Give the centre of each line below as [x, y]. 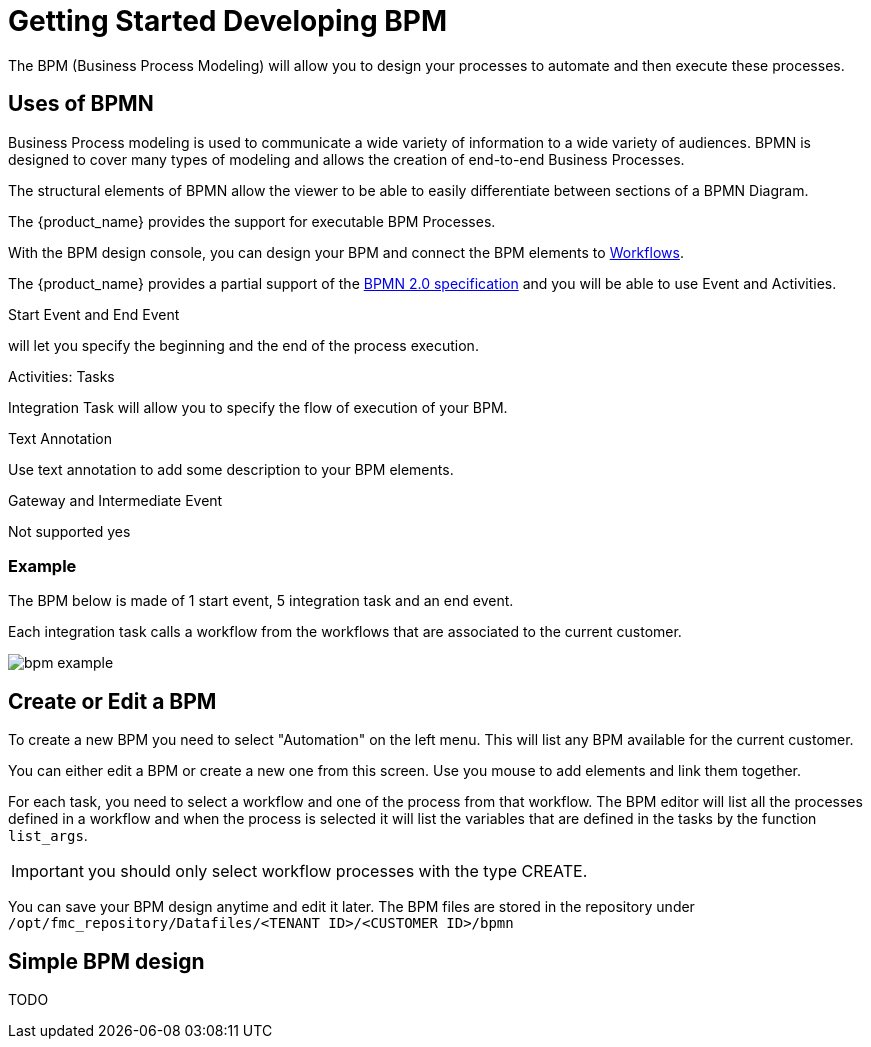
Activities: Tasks [61, 376]
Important [47, 871]
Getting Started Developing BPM [227, 21]
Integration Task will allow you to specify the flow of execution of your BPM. [258, 407]
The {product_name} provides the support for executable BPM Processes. [252, 221]
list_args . [48, 836]
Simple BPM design [106, 961]
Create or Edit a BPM [112, 701]
